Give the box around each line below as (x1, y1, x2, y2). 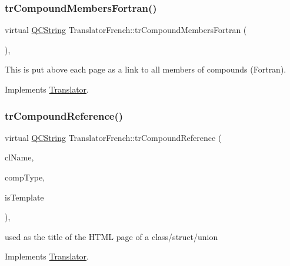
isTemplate (5, 191, 44, 203)
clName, (5, 151, 34, 163)
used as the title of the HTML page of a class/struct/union (5, 230, 218, 242)
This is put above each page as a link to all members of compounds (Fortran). (5, 63, 286, 75)
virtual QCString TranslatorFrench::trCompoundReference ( (5, 131, 222, 143)
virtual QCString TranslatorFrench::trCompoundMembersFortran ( (5, 24, 247, 36)
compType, (5, 171, 45, 183)
